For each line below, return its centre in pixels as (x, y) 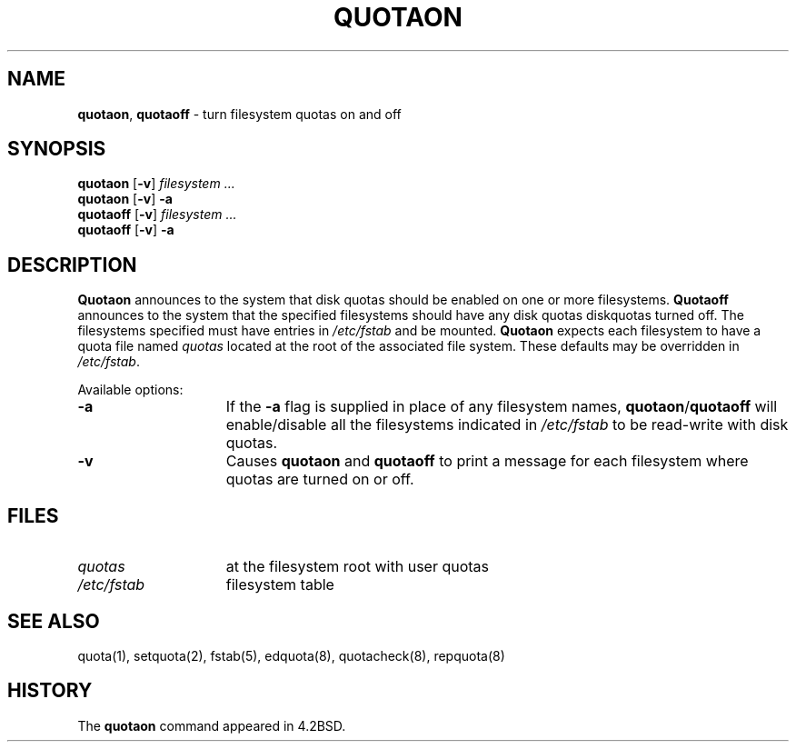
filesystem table (280, 585)
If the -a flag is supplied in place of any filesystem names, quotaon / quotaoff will (502, 407)
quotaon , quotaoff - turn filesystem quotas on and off (239, 114)
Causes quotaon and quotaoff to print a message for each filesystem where (487, 461)
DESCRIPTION (72, 265)
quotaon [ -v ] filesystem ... (156, 184)
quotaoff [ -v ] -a (126, 230)
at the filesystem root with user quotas (358, 567)
